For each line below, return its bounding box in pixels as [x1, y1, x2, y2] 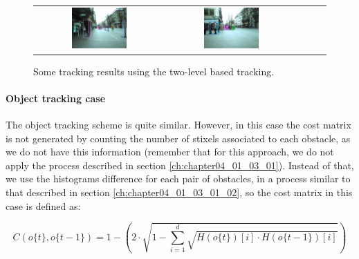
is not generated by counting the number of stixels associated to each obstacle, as [6, 131, 351, 145]
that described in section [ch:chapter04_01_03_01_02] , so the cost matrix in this [6, 184, 353, 199]
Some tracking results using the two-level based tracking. [33, 64, 275, 78]
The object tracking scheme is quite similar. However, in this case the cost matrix [6, 117, 351, 131]
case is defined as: [6, 198, 81, 213]
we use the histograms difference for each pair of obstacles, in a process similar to [6, 171, 351, 186]
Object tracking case [6, 90, 106, 105]
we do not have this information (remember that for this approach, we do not [6, 144, 334, 159]
